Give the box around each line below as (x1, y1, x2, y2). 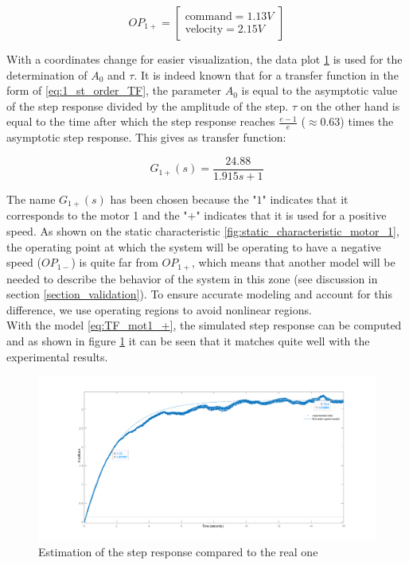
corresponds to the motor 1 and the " (6, 207, 188, 224)
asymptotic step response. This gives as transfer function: (6, 129, 286, 146)
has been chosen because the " (110, 190, 257, 207)
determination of (6, 66, 88, 83)
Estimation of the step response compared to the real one (38, 544, 318, 560)
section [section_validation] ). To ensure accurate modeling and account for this (6, 286, 392, 302)
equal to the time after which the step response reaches (6, 113, 275, 130)
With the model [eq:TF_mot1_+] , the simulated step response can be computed (6, 317, 402, 333)
